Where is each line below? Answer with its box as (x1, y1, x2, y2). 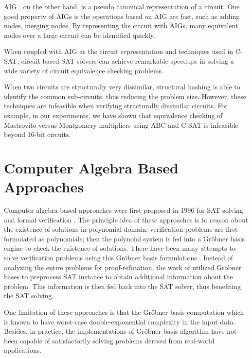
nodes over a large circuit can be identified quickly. (4, 30, 155, 40)
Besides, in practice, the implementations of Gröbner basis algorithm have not (4, 326, 237, 336)
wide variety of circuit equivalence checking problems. (4, 65, 164, 75)
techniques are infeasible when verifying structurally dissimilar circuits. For (4, 101, 228, 111)
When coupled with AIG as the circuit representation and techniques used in (4, 46, 234, 56)
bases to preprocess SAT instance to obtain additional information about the (4, 272, 233, 282)
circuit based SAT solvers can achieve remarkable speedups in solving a (21, 55, 234, 66)
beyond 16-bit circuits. (4, 129, 71, 139)
